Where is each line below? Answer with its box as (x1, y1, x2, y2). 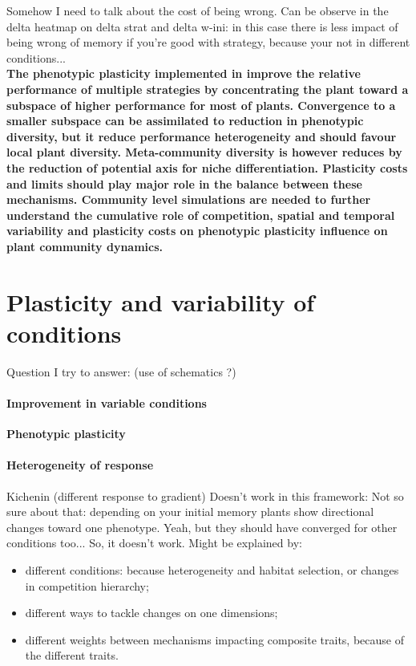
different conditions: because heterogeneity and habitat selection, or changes (25, 561, 399, 578)
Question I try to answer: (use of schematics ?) (6, 363, 236, 380)
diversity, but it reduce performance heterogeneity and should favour (6, 128, 397, 144)
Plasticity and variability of (6, 285, 315, 318)
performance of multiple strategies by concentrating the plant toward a (6, 80, 409, 97)
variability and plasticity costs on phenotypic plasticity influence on (6, 222, 388, 239)
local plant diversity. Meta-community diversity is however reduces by (6, 144, 402, 160)
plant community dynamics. (6, 238, 164, 254)
